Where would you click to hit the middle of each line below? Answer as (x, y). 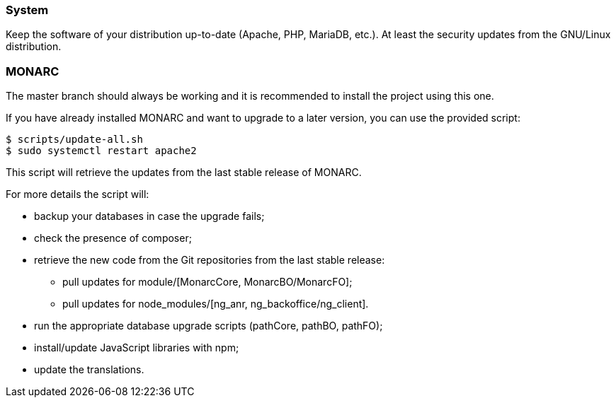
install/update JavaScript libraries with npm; (137, 348)
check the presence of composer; (113, 238)
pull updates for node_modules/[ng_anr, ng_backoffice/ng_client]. (216, 304)
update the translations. (89, 370)
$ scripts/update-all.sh (74, 140)
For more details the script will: (78, 194)
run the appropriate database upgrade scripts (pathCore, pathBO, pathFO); (209, 326)
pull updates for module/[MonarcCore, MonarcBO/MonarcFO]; (207, 282)
